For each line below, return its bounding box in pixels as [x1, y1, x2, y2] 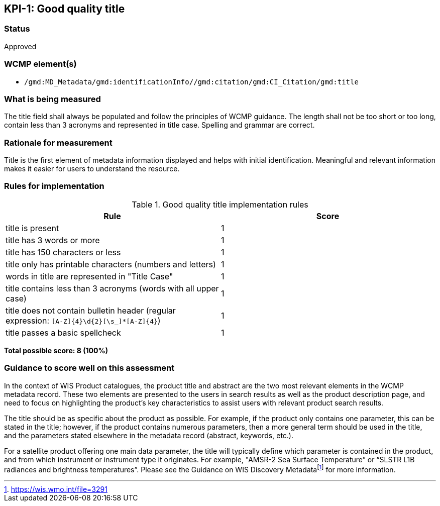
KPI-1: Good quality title [4, 3, 125, 15]
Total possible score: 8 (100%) [4, 346, 108, 355]
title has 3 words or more [6, 235, 100, 245]
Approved [4, 42, 37, 51]
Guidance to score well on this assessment [4, 363, 175, 373]
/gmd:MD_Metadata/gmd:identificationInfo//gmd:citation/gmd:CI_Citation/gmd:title [24, 77, 359, 86]
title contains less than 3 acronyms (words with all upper [6, 283, 219, 293]
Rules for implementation [4, 181, 104, 191]
